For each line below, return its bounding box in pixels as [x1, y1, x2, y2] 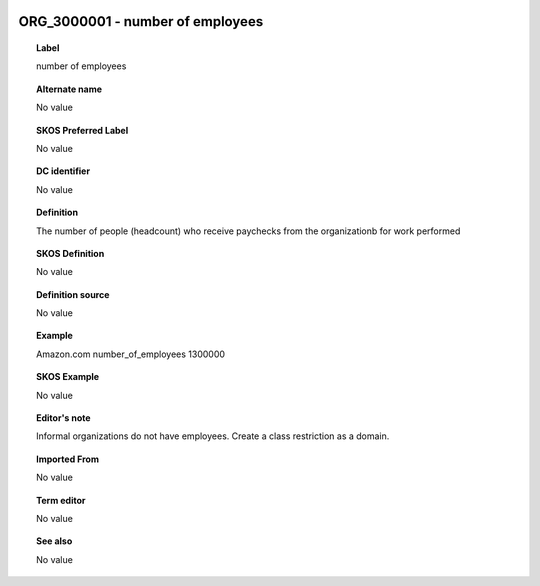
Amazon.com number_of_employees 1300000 [36, 348, 225, 360]
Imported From [36, 453, 100, 465]
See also [36, 535, 73, 547]
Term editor [36, 494, 86, 506]
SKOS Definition [36, 247, 105, 259]
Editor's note [36, 412, 91, 424]
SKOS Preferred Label [36, 124, 129, 136]
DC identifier [36, 165, 90, 177]
